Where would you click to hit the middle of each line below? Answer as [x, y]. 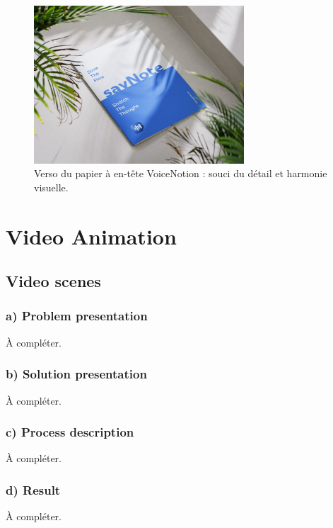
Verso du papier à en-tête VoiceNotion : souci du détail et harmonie [181, 173]
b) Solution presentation [76, 374]
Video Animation [91, 236]
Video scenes [53, 281]
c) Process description [70, 432]
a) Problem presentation [77, 316]
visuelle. [51, 187]
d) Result [33, 489]
